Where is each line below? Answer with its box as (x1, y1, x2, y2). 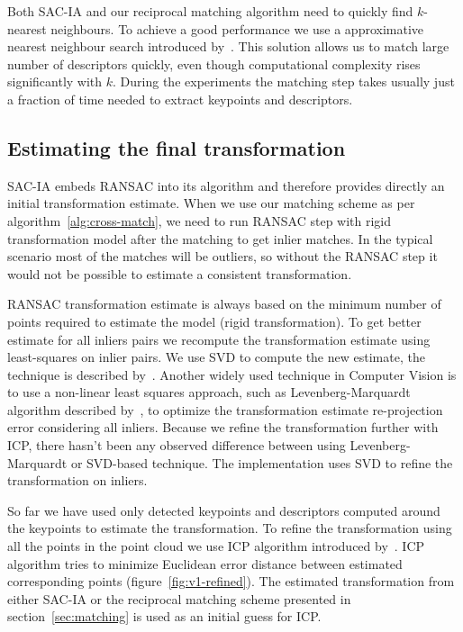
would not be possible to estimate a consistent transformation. (7, 264, 352, 283)
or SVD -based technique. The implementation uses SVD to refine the (70, 453, 453, 472)
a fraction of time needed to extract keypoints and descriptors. (7, 89, 353, 108)
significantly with (7, 72, 103, 91)
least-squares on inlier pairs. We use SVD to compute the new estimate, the (7, 348, 425, 366)
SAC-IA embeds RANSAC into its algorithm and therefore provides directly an (7, 176, 445, 194)
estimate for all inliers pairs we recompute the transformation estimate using (7, 330, 431, 348)
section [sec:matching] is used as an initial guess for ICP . (7, 607, 322, 626)
